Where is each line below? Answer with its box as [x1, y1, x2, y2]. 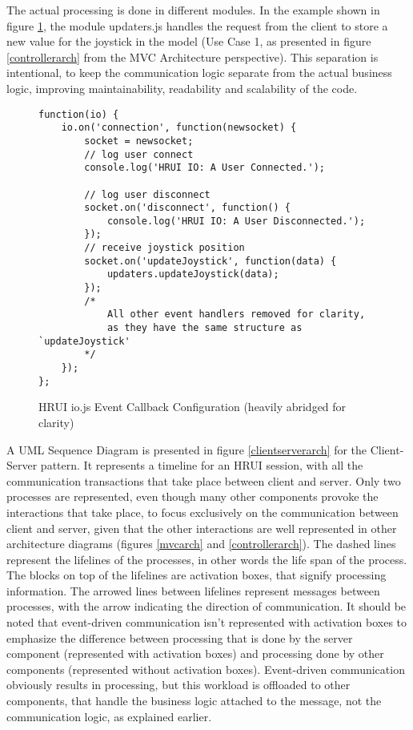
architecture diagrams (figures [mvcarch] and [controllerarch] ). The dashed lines [6, 535, 396, 552]
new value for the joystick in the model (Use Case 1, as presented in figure [6, 33, 371, 50]
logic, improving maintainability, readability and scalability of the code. [6, 79, 358, 96]
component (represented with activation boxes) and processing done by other [6, 645, 384, 662]
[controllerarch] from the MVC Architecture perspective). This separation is [6, 48, 379, 65]
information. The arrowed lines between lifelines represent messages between [6, 582, 380, 599]
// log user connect [84, 148, 194, 160]
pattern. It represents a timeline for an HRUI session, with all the [40, 457, 363, 474]
